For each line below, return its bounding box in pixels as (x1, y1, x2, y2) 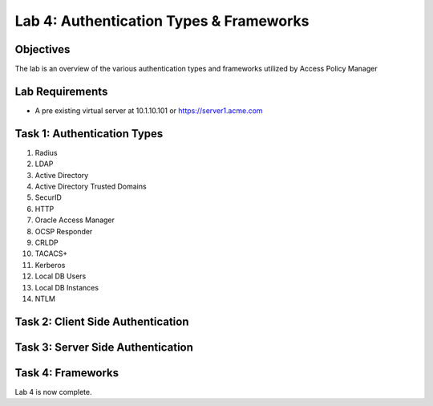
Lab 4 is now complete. (14, 387, 92, 396)
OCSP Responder (34, 226, 93, 236)
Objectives (14, 43, 71, 56)
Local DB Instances (34, 282, 99, 292)
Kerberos (34, 260, 66, 270)
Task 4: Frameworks (14, 366, 119, 380)
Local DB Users (34, 271, 87, 281)
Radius (34, 148, 58, 157)
